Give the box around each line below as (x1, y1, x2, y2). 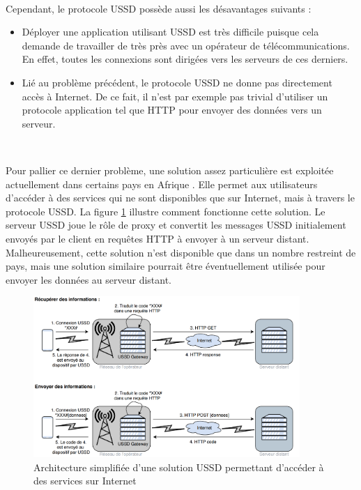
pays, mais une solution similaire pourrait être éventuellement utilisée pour (6, 259, 325, 273)
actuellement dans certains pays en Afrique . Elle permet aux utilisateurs (6, 176, 318, 191)
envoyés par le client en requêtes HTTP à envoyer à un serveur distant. (6, 231, 309, 245)
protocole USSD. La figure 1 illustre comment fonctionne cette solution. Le (6, 204, 325, 218)
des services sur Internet (33, 473, 137, 488)
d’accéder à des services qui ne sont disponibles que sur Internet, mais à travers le (6, 190, 355, 205)
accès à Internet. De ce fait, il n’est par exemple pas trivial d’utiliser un (22, 89, 328, 103)
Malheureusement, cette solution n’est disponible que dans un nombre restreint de (6, 245, 356, 259)
